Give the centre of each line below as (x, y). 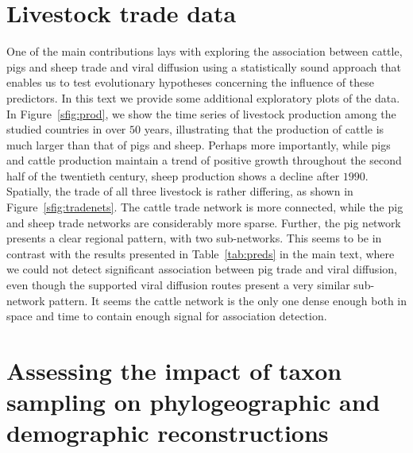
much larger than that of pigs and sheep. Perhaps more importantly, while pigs (199, 144)
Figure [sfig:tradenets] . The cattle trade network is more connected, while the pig (205, 207)
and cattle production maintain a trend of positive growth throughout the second (204, 160)
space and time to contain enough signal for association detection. (167, 316)
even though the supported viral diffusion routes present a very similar (178, 285)
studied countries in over (66, 129)
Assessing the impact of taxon (174, 370)
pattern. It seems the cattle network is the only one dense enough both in (228, 300)
